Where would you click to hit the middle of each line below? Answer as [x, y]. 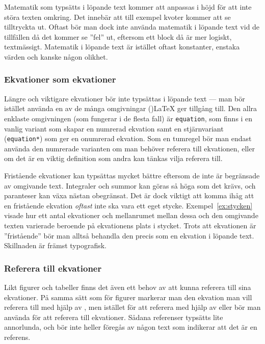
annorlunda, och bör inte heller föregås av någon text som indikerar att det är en [131, 327]
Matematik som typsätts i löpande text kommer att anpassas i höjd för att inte [128, 7]
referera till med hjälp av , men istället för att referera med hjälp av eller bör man [132, 307]
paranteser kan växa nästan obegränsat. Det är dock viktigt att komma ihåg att [129, 195]
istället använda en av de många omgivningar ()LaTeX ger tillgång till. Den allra [131, 108]
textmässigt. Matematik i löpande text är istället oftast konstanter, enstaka [122, 47]
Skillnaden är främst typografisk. [55, 245]
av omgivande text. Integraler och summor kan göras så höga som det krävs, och [130, 185]
